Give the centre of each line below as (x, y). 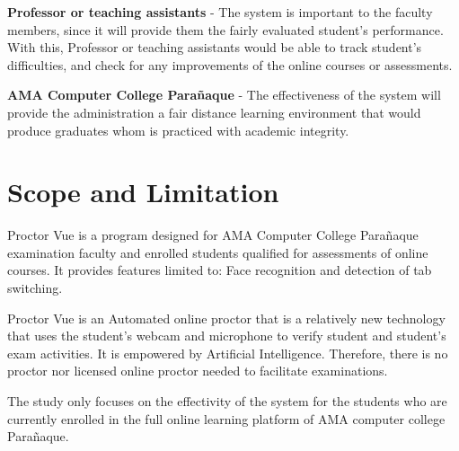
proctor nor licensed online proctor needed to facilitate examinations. (198, 371)
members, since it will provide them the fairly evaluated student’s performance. (225, 29)
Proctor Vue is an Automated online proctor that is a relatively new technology (226, 318)
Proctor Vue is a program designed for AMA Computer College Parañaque (213, 235)
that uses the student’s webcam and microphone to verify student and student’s (227, 336)
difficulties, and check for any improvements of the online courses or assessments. (230, 64)
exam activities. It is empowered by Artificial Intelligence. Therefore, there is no (228, 353)
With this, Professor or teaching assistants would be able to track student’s (215, 47)
